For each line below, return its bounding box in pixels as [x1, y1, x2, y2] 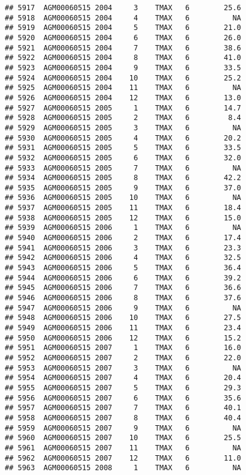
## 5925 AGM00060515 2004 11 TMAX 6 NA [5, 83, 241, 92]
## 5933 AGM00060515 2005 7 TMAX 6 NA [5, 163, 241, 172]
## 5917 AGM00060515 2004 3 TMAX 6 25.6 [5, 4, 241, 12]
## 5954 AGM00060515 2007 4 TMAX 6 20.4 [5, 374, 241, 383]
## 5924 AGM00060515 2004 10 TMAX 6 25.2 [5, 73, 241, 82]
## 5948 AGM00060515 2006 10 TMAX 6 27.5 [5, 313, 241, 322]
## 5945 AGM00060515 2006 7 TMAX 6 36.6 [5, 283, 241, 292]
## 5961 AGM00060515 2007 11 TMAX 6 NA [5, 443, 241, 452]
